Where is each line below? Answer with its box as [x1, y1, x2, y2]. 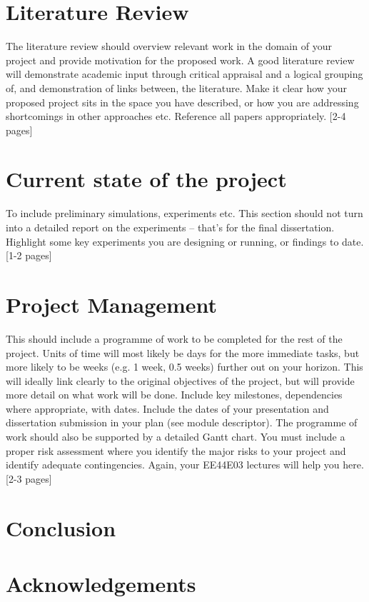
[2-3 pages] [6, 471, 52, 486]
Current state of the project [6, 164, 287, 194]
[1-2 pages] [6, 248, 52, 263]
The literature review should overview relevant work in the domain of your [6, 39, 332, 54]
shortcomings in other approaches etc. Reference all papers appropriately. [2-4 [6, 109, 346, 124]
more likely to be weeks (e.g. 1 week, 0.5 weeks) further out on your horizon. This [6, 359, 363, 374]
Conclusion [6, 513, 116, 542]
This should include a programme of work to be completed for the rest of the [6, 331, 343, 346]
